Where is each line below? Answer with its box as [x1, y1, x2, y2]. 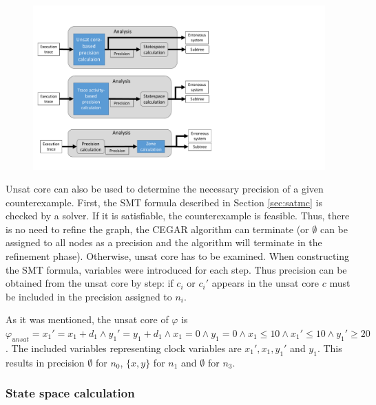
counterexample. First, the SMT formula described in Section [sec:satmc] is [6, 195, 323, 209]
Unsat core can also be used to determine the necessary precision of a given [6, 182, 324, 196]
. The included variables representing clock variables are [6, 340, 242, 355]
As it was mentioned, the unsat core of [6, 312, 169, 327]
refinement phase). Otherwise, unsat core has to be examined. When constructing [6, 249, 350, 263]
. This [317, 340, 342, 355]
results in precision [6, 355, 85, 369]
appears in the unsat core [211, 276, 320, 290]
